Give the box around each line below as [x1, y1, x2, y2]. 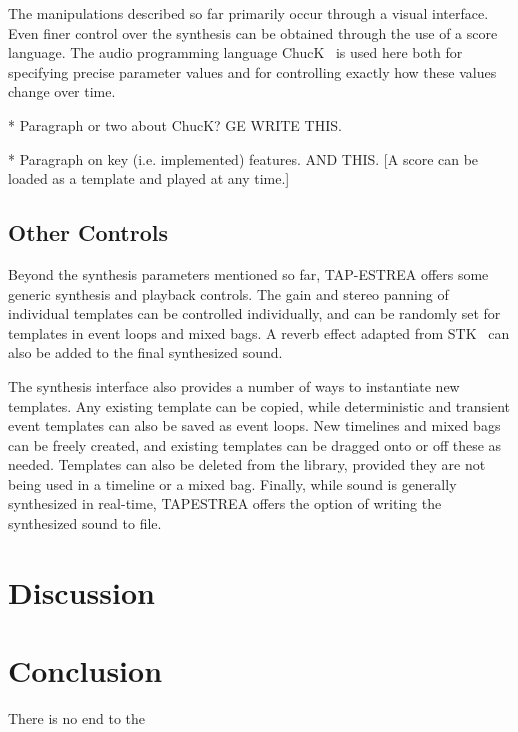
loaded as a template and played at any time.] [8, 168, 290, 189]
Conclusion [8, 650, 163, 691]
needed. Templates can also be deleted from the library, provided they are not [8, 454, 486, 475]
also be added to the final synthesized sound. [8, 342, 283, 363]
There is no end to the [8, 708, 145, 729]
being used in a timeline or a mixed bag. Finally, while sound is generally [8, 473, 457, 494]
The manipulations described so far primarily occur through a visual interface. [8, 3, 489, 23]
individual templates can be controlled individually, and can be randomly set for [8, 303, 501, 324]
